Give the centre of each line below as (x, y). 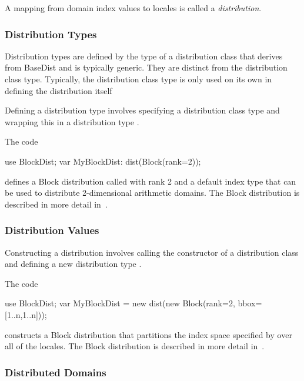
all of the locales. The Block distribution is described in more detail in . (135, 346)
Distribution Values (52, 230)
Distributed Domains (56, 372)
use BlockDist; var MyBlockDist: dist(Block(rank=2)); (103, 161)
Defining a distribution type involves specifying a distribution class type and (142, 110)
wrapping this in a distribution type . (72, 121)
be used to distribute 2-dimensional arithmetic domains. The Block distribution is (152, 193)
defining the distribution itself (59, 90)
